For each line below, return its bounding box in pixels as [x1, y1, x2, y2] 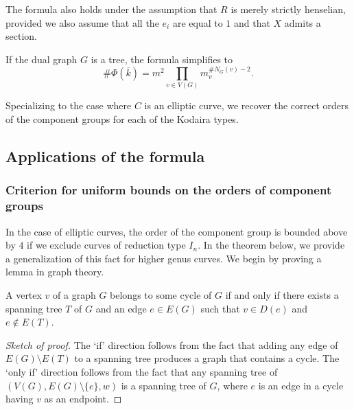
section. [5, 29, 37, 43]
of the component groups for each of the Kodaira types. [5, 112, 239, 126]
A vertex [5, 287, 42, 301]
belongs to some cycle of [110, 287, 212, 301]
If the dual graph [5, 52, 78, 66]
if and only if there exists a [225, 287, 339, 301]
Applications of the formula [5, 146, 205, 167]
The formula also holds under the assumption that [5, 2, 217, 16]
